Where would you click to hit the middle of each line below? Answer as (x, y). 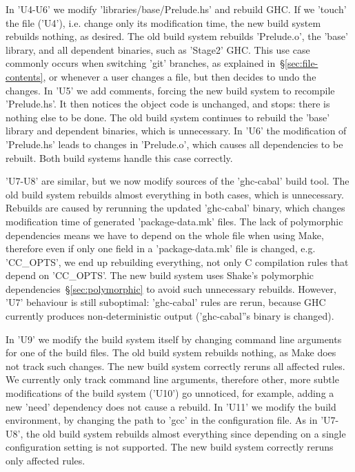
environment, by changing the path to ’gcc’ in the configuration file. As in (162, 420)
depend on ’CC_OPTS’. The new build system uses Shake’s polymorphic (160, 275)
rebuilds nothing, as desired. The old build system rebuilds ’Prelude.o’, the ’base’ (177, 36)
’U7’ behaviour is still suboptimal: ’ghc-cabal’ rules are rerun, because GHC (166, 302)
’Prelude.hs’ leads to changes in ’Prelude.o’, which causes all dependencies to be (174, 144)
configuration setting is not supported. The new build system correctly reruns (170, 447)
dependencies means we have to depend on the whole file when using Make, (165, 235)
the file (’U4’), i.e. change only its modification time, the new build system (163, 22)
